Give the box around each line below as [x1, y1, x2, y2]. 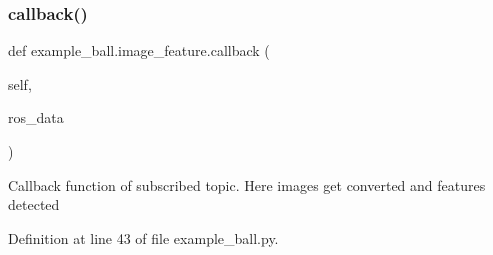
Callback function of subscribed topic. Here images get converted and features [8, 174, 486, 195]
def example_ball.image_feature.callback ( [8, 40, 270, 61]
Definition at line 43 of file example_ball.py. [8, 227, 279, 248]
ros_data [8, 107, 64, 128]
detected [8, 194, 60, 215]
